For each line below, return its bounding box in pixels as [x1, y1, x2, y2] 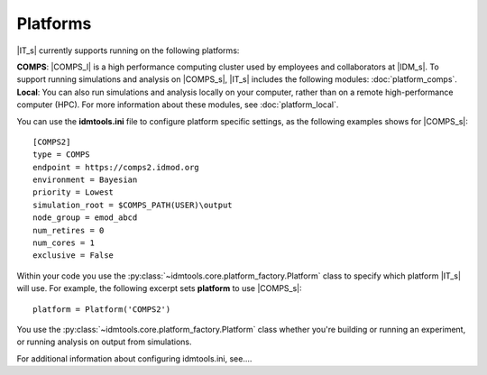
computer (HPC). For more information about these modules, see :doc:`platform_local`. [16, 99, 339, 110]
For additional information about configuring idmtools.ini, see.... [16, 352, 253, 364]
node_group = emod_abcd [32, 213, 138, 223]
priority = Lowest [32, 187, 115, 197]
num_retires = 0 [32, 225, 105, 235]
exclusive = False [32, 251, 115, 261]
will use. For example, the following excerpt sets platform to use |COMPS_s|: [16, 283, 302, 294]
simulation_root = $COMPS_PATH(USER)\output [32, 199, 234, 210]
